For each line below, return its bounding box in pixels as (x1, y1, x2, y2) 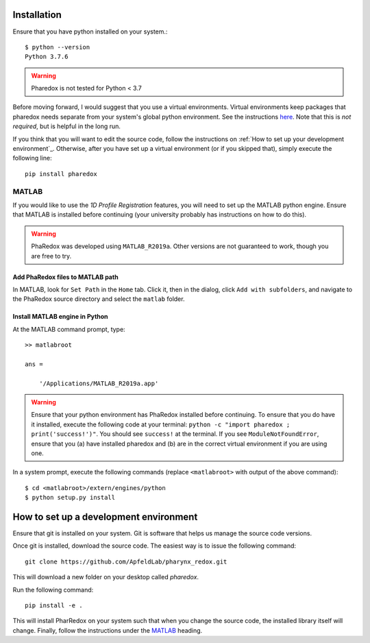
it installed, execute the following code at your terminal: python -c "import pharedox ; (31, 420, 291, 428)
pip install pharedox (25, 170, 97, 178)
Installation (12, 9, 62, 21)
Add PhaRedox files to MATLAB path (12, 273, 119, 281)
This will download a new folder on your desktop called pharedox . (12, 573, 199, 581)
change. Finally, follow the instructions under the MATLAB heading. (12, 626, 203, 634)
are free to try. (31, 252, 72, 260)
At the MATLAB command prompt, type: (12, 325, 126, 333)
